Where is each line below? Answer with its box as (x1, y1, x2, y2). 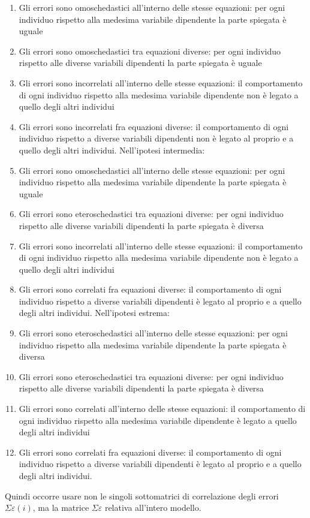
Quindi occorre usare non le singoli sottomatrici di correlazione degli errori (5, 489, 279, 502)
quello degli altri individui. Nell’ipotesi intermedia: (19, 143, 205, 156)
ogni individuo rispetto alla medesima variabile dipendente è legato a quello (19, 414, 297, 426)
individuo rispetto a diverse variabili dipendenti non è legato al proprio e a (19, 132, 294, 144)
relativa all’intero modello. (104, 501, 201, 514)
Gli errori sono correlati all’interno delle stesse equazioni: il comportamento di (19, 402, 306, 415)
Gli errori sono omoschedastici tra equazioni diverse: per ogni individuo (19, 44, 281, 57)
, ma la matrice (32, 501, 89, 514)
